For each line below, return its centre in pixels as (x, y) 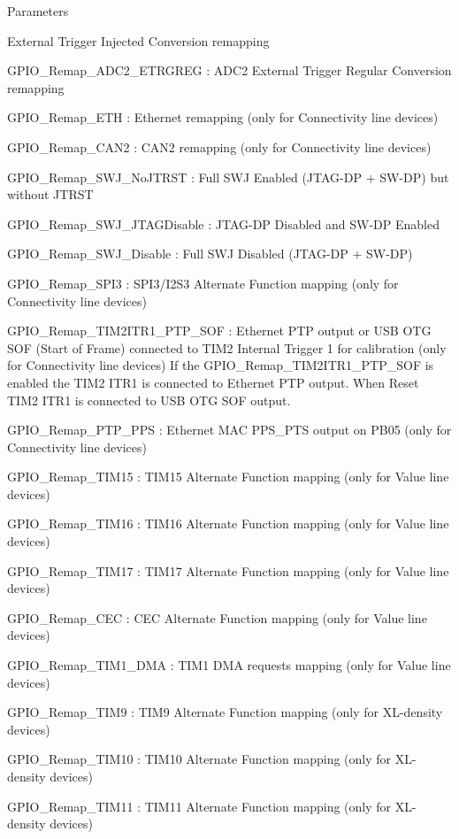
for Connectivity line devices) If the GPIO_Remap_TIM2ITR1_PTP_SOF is (221, 365)
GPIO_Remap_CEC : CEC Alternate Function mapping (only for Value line (217, 617)
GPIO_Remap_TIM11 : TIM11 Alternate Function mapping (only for (199, 806)
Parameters (38, 11)
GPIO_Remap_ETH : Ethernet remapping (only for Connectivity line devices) (223, 117)
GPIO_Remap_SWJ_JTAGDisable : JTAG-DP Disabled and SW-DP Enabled (223, 223)
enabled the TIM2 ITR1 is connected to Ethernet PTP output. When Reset (213, 382)
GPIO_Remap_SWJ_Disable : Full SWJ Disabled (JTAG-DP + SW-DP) (210, 254)
